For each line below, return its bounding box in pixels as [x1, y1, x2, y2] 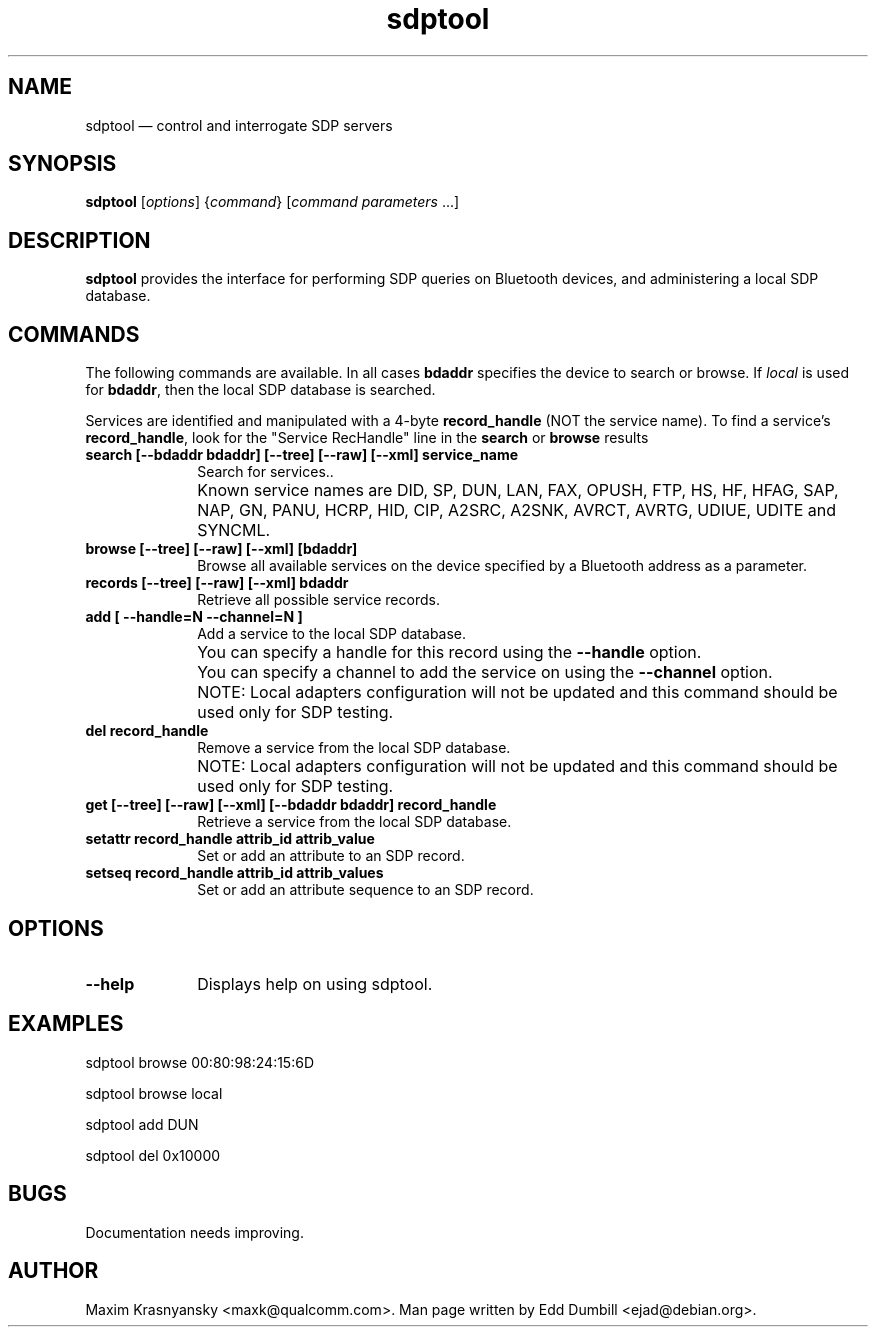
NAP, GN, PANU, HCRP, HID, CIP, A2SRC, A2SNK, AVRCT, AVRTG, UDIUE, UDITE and [197, 500, 837, 521]
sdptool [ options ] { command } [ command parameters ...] [85, 193, 460, 211]
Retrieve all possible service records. [197, 591, 440, 609]
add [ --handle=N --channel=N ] [85, 608, 303, 626]
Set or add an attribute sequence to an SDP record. [197, 881, 534, 899]
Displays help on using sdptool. [197, 973, 433, 994]
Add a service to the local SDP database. [197, 625, 467, 643]
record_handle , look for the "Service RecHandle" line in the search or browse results [85, 429, 649, 447]
